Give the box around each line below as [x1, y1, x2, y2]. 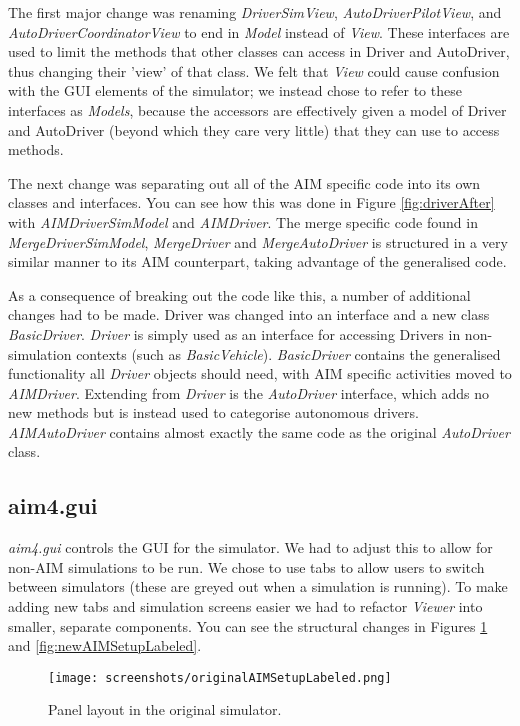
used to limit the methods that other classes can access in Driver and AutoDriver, [8, 41, 510, 62]
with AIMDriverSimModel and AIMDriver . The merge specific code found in [8, 211, 478, 232]
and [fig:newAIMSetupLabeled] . [8, 635, 202, 656]
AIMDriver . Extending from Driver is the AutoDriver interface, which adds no [8, 382, 490, 403]
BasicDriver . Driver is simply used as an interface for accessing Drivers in [8, 323, 461, 344]
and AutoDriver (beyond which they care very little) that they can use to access [8, 119, 500, 140]
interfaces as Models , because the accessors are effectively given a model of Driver [8, 99, 507, 120]
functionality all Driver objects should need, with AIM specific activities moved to [8, 363, 512, 384]
